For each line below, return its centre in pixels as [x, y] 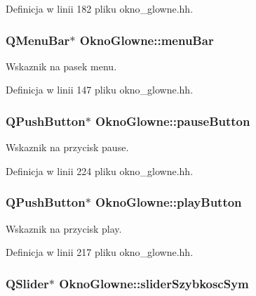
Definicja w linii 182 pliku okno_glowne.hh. [100, 8]
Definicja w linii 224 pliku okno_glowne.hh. [100, 170]
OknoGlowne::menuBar [147, 40]
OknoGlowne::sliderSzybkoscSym [154, 283]
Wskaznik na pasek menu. [61, 66]
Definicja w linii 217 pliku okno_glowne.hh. [100, 252]
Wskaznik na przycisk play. [64, 228]
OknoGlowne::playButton [169, 202]
